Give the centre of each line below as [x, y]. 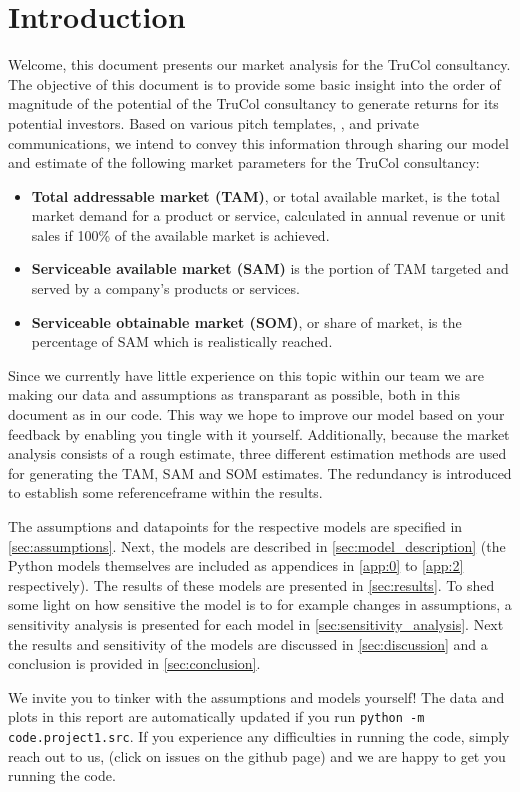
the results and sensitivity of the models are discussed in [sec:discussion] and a [248, 643]
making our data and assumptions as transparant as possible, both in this [234, 394]
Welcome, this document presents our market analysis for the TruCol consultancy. [259, 64]
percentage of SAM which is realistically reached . [182, 341]
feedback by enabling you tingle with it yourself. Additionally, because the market [259, 433]
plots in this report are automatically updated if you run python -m [216, 716]
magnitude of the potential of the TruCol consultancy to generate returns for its [253, 103]
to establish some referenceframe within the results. [165, 492]
